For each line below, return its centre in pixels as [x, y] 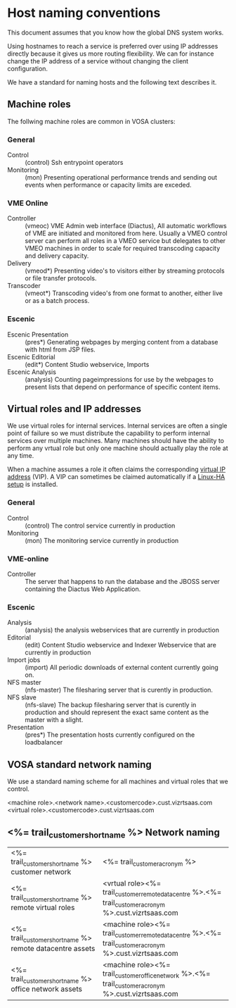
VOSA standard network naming [80, 765]
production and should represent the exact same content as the [117, 712]
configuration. [27, 68]
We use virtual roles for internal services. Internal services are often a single [117, 426]
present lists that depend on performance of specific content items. [123, 387]
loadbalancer [44, 742]
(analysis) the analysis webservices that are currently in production [122, 630]
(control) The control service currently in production [100, 525]
